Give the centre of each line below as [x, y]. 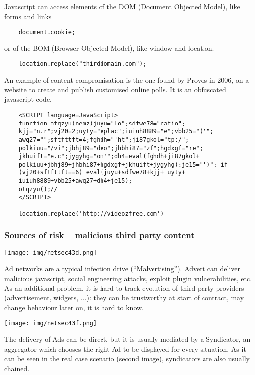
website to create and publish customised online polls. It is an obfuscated [115, 89]
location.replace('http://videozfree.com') [91, 214]
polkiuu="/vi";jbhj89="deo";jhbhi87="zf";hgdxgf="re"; [111, 148]
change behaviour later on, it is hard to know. [74, 307]
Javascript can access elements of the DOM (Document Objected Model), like [122, 6]
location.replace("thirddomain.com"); [82, 64]
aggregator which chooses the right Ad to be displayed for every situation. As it [125, 349]
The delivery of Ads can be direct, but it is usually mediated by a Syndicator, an [127, 339]
